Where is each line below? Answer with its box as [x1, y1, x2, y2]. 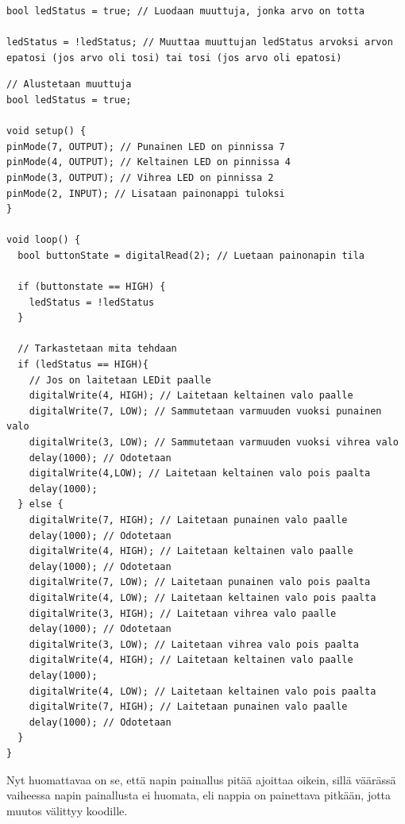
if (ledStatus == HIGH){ [17, 359, 148, 371]
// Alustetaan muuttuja [6, 79, 132, 90]
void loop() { [6, 234, 81, 246]
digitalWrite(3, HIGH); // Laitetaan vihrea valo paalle [29, 607, 337, 619]
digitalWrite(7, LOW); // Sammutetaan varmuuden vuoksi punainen [29, 405, 382, 417]
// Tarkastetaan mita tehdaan [17, 343, 177, 355]
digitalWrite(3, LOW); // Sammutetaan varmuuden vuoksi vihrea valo [29, 437, 399, 449]
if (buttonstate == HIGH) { [17, 281, 166, 293]
